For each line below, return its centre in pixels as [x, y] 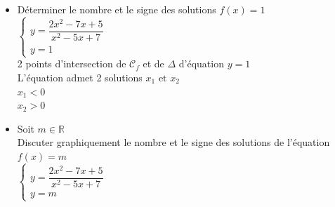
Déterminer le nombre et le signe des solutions [117, 9]
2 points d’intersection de [72, 64]
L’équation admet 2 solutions [80, 77]
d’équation [201, 64]
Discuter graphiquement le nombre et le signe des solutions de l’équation [173, 142]
